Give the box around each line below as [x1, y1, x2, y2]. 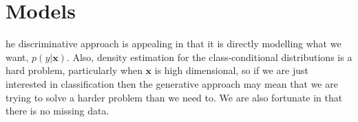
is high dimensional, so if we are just [154, 63, 308, 77]
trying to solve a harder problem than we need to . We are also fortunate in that [6, 90, 343, 104]
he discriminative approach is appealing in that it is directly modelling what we [6, 36, 341, 51]
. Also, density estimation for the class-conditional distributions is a [66, 49, 352, 64]
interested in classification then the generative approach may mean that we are [6, 76, 338, 90]
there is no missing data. [6, 103, 109, 118]
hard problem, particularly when [6, 63, 143, 77]
